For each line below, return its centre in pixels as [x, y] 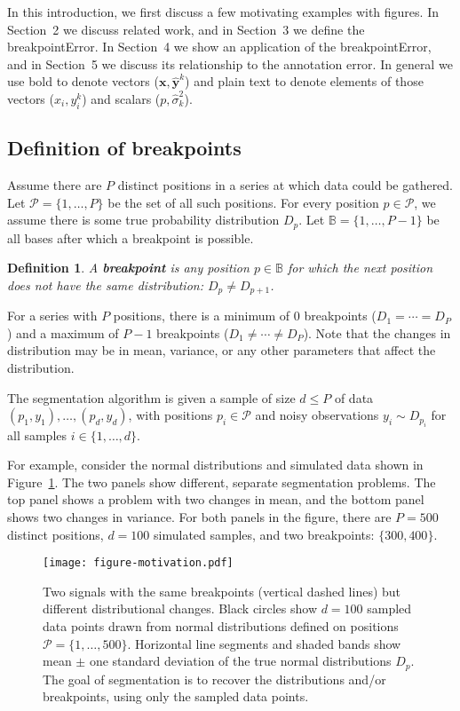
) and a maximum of [63, 332]
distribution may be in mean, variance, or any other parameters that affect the [222, 350]
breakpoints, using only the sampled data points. [176, 696]
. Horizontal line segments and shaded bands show [264, 643]
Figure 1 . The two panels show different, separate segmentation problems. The [222, 482]
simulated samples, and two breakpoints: [264, 534]
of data [354, 397]
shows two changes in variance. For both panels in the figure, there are [199, 517]
